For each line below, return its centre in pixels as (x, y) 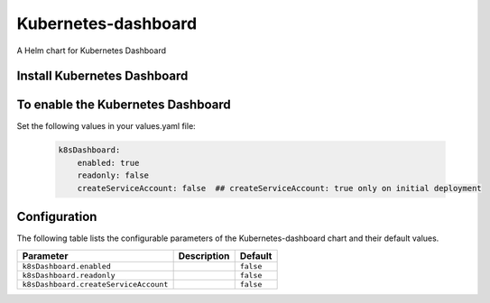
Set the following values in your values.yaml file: (106, 126)
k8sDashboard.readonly (69, 275)
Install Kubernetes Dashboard (102, 76)
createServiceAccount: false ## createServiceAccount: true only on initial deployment (279, 188)
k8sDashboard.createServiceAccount (95, 284)
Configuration (57, 217)
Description (204, 255)
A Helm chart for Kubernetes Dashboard (92, 50)
